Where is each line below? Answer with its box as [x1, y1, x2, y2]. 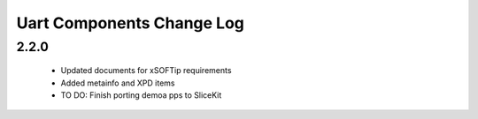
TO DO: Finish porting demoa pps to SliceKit [60, 89, 222, 100]
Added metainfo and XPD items [60, 78, 176, 88]
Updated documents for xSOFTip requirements [60, 65, 232, 76]
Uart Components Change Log [16, 13, 245, 33]
